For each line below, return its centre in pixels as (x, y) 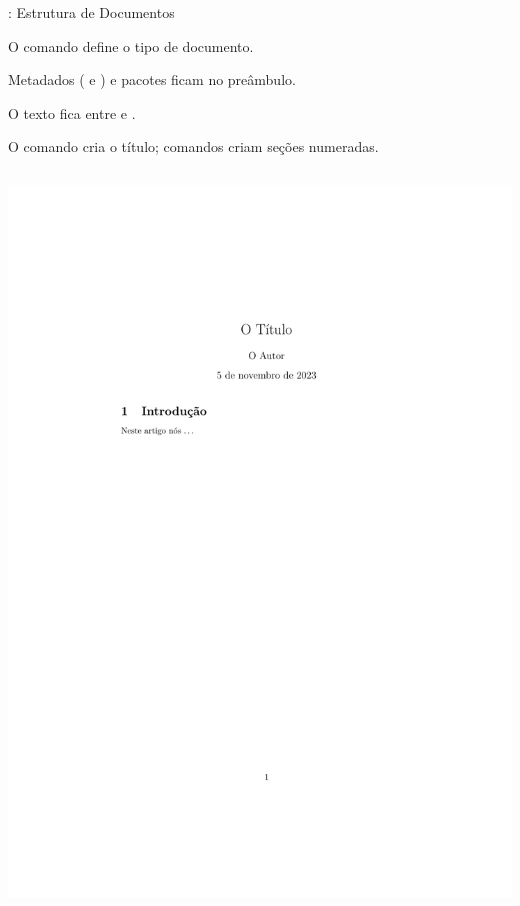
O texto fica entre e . (72, 112)
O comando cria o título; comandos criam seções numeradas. (193, 146)
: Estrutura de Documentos (91, 12)
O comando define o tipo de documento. (131, 45)
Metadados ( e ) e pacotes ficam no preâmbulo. (152, 79)
